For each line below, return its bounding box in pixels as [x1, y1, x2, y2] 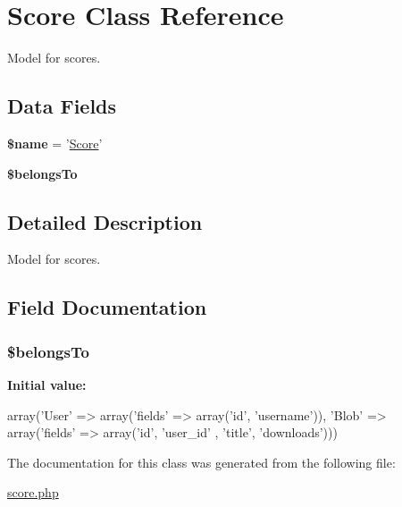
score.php [7, 483, 59, 502]
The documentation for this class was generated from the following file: [7, 452, 396, 471]
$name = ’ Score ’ [7, 133, 103, 152]
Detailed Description [7, 207, 203, 235]
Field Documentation [7, 293, 207, 321]
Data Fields [7, 92, 117, 120]
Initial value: [7, 375, 87, 393]
